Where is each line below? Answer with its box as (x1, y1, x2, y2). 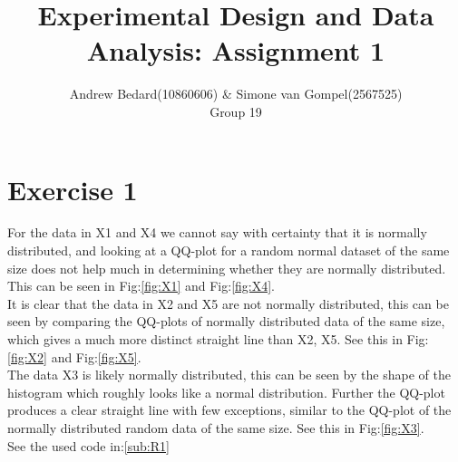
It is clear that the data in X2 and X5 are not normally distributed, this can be (7, 294, 449, 313)
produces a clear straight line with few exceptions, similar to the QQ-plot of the (7, 400, 452, 419)
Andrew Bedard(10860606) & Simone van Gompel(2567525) (69, 84, 403, 103)
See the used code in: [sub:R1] (7, 436, 170, 455)
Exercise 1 (7, 170, 138, 207)
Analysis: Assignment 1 (86, 32, 385, 69)
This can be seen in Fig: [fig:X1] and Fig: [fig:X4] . (7, 276, 276, 295)
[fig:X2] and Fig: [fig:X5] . (7, 347, 141, 366)
